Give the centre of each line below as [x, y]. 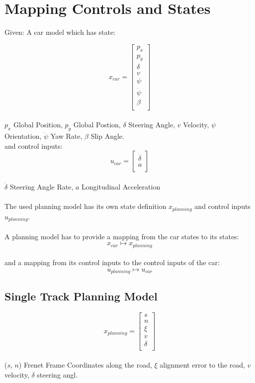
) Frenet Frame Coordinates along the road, [85, 365]
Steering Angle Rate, [42, 186]
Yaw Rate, [66, 136]
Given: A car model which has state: [60, 32]
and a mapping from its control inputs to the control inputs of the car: [112, 262]
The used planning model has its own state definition [85, 206]
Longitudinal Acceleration [121, 186]
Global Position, [38, 125]
